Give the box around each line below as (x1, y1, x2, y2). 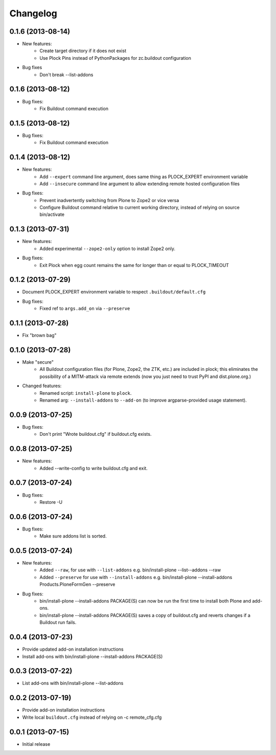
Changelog (9, 8, 57, 19)
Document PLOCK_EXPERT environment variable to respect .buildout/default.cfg (22, 289, 206, 295)
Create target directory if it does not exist (39, 48, 126, 54)
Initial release (22, 741, 51, 747)
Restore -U (39, 499, 63, 505)
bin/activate (39, 211, 65, 217)
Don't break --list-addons (39, 72, 94, 78)
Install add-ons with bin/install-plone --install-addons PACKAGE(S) (22, 653, 163, 659)
